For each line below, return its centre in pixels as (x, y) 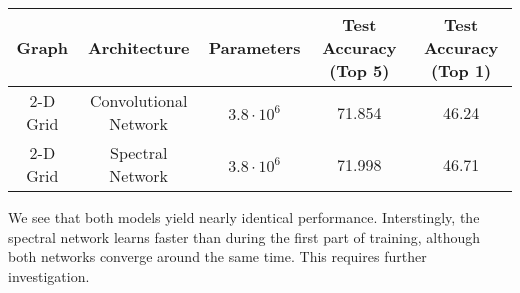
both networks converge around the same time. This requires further (217, 256)
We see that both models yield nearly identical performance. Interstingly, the (244, 217)
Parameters (254, 47)
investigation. (49, 275)
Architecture (138, 47)
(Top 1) (461, 70)
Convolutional (139, 100)
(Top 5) (359, 70)
